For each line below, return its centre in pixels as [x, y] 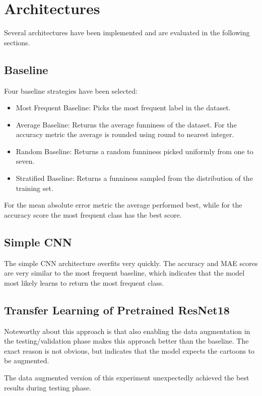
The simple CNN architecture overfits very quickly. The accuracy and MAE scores [131, 263]
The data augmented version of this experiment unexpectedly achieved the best [127, 378]
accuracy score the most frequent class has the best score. [93, 214]
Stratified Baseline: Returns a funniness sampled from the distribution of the [134, 178]
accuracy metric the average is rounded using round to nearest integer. [125, 134]
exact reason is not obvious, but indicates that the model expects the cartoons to [129, 350]
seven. [25, 161]
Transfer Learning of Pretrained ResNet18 [117, 310]
